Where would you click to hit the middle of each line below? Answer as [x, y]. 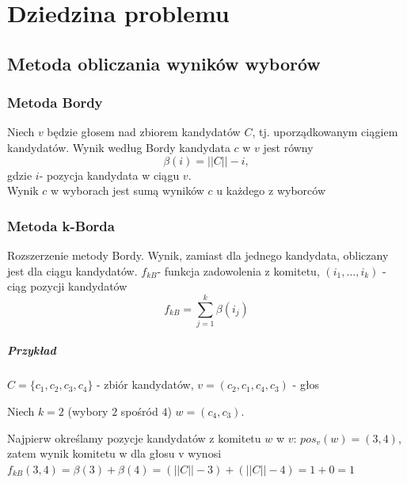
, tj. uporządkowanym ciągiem [325, 132]
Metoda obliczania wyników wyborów [164, 63]
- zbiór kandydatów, [145, 384]
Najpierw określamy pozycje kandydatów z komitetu [134, 437]
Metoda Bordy [55, 103]
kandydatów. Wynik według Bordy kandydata [119, 147]
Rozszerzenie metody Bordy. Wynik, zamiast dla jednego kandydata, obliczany [198, 255]
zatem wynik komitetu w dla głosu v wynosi [114, 453]
